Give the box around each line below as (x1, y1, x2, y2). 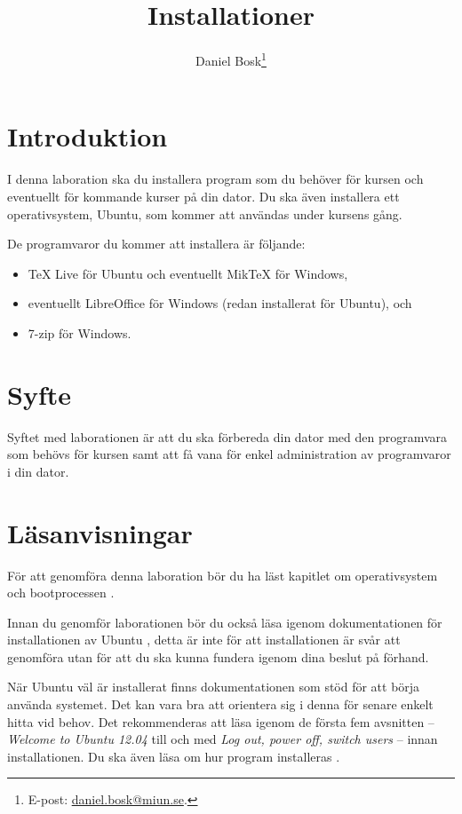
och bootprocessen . (7, 583, 115, 602)
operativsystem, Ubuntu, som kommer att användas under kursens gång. (7, 204, 402, 223)
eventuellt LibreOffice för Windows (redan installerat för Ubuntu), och (28, 294, 412, 312)
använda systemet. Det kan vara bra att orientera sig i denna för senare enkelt (7, 695, 434, 714)
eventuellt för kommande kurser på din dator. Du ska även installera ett (7, 186, 400, 205)
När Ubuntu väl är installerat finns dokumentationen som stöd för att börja (7, 677, 420, 696)
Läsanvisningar (7, 514, 193, 550)
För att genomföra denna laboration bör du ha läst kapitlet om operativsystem (7, 565, 438, 584)
